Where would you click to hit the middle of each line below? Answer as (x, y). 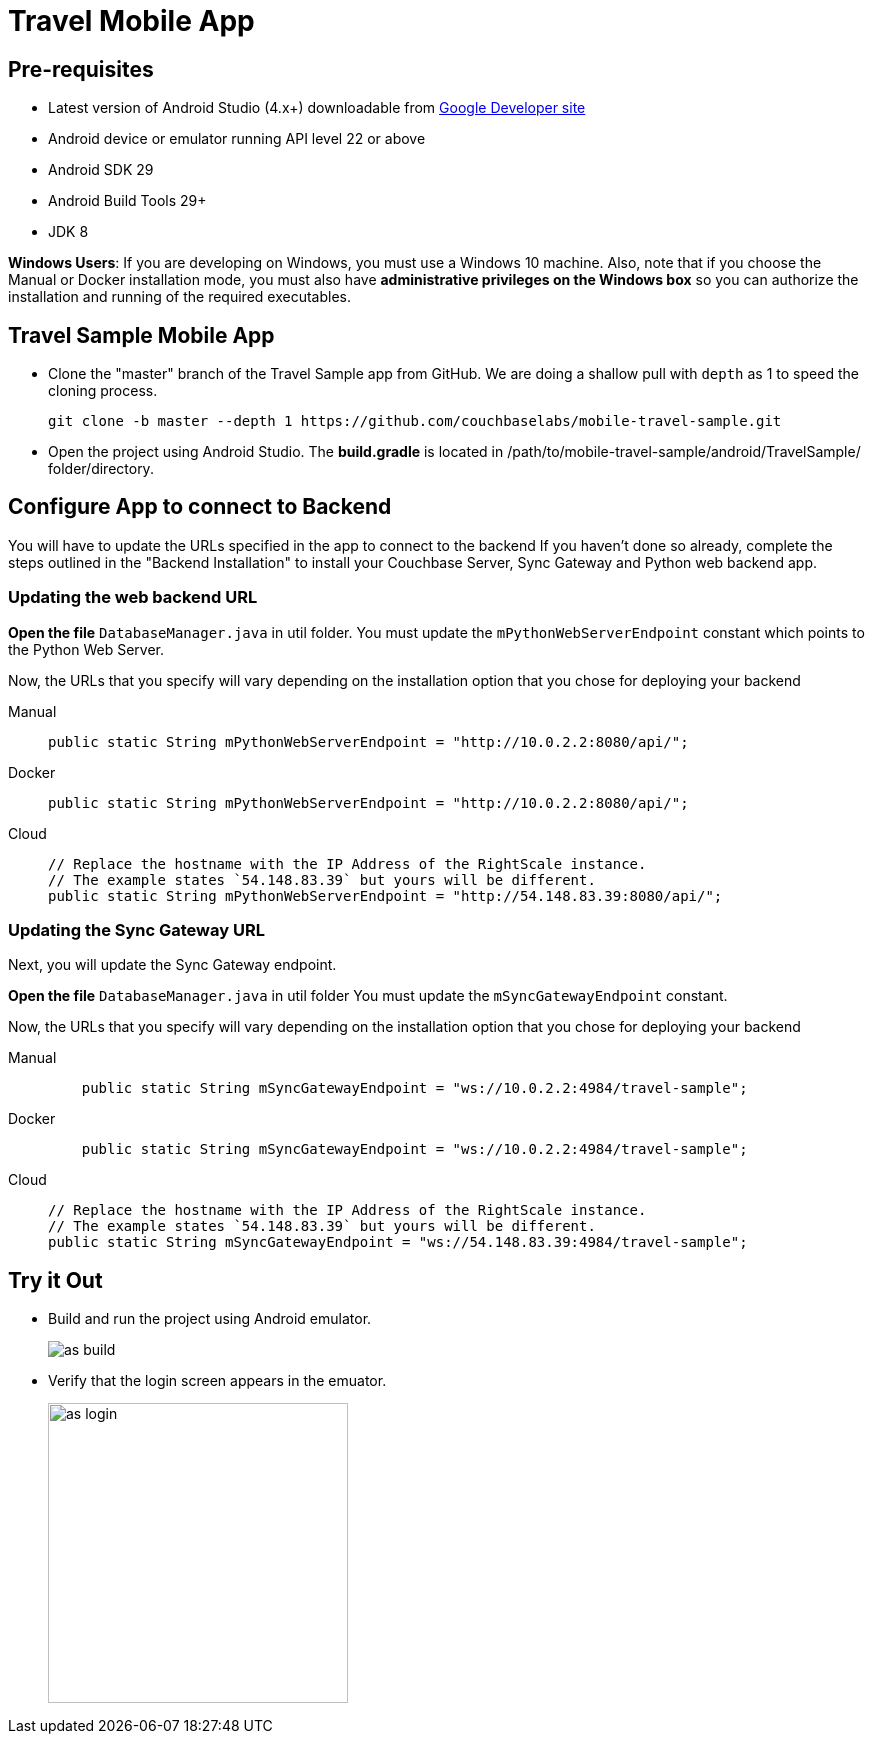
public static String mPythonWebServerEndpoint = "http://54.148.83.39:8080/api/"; (385, 895)
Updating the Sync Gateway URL (136, 929)
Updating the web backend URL (133, 597)
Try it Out (55, 1280)
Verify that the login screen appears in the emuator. (217, 1381)
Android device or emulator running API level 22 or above (237, 139)
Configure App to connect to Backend (200, 507)
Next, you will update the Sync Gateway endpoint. (172, 965)
